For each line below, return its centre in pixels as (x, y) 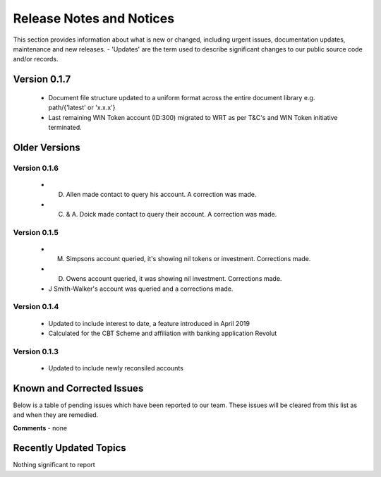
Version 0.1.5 (36, 232)
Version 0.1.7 (42, 79)
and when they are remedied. (56, 415)
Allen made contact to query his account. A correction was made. (161, 195)
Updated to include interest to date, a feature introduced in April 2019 (149, 323)
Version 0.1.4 (36, 307)
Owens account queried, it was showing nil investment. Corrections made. (174, 279)
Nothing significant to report (54, 465)
